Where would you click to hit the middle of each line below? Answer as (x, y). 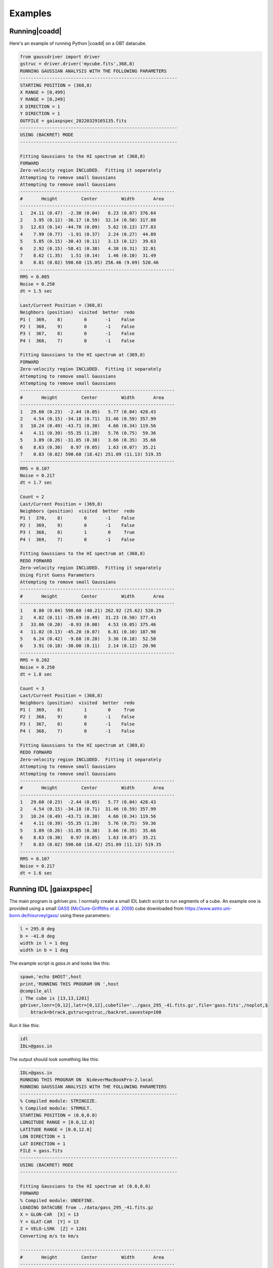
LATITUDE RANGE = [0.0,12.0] (56, 1129)
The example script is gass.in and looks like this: (60, 963)
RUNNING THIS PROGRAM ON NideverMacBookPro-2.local (87, 1080)
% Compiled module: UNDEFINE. (57, 1200)
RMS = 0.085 (35, 277)
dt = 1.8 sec (36, 674)
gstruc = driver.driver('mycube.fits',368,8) (77, 64)
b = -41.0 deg (37, 936)
